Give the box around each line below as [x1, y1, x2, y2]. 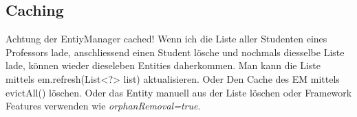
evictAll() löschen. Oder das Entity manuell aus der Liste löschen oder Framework [6, 85, 352, 99]
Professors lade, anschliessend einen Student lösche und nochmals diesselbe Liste [6, 44, 345, 59]
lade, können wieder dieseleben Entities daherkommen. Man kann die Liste [6, 58, 321, 73]
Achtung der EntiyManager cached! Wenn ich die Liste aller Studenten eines [6, 31, 327, 46]
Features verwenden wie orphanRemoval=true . [6, 99, 201, 113]
